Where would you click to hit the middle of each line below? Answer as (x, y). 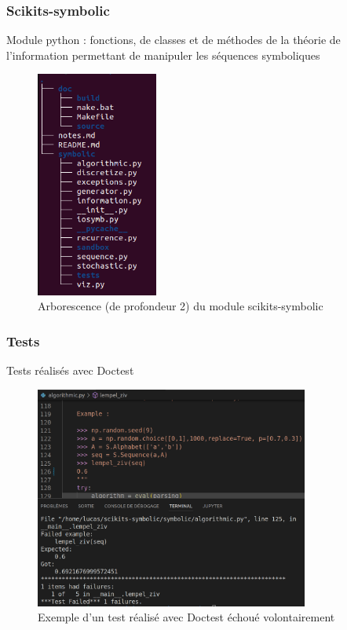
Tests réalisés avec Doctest (70, 370)
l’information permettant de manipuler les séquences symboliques (163, 55)
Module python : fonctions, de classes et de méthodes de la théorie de (173, 40)
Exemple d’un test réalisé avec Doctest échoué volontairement (186, 617)
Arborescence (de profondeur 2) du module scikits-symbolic (181, 306)
